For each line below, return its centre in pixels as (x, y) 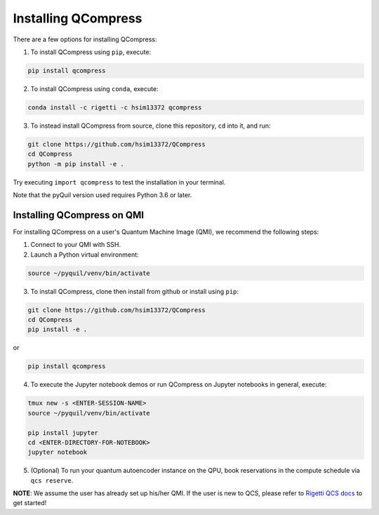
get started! (30, 503)
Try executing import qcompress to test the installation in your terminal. (119, 182)
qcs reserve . (52, 480)
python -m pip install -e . (76, 164)
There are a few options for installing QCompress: (85, 39)
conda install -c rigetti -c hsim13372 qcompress (115, 107)
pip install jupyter (63, 433)
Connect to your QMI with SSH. (76, 245)
